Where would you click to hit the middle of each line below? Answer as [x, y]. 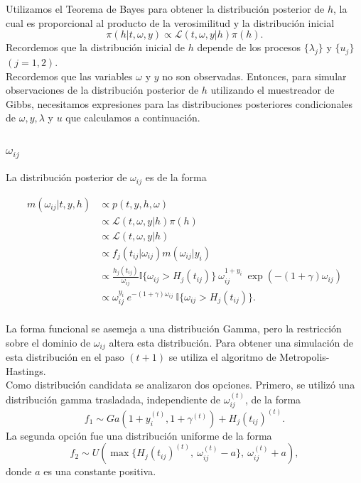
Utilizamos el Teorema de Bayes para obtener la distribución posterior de [165, 9]
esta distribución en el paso [65, 357]
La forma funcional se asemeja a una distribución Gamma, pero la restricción [174, 329]
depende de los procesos [249, 47]
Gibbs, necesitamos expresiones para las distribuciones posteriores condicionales [179, 103]
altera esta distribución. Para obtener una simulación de [231, 342]
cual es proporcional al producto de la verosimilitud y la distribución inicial [170, 22]
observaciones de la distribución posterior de [102, 90]
